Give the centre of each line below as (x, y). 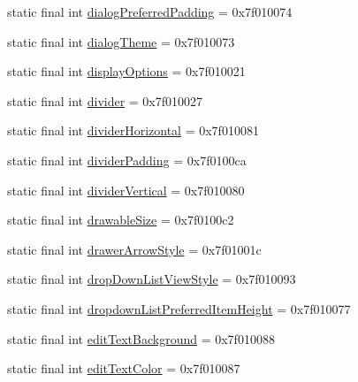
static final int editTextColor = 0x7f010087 (124, 368)
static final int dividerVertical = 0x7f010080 (126, 190)
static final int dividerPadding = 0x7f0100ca (127, 160)
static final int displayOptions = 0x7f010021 (126, 71)
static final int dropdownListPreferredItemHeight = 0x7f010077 (179, 308)
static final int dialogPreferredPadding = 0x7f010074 (150, 11)
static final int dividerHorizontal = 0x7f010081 (133, 130)
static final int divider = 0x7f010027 (105, 100)
